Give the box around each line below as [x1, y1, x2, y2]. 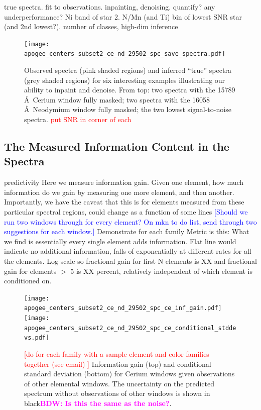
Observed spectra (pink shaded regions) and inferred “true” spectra [24, 65, 231, 75]
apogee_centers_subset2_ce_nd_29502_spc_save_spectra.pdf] [24, 50, 225, 58]
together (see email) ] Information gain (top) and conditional [24, 358, 211, 369]
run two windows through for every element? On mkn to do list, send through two [4, 216, 257, 227]
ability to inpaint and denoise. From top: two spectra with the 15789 [24, 84, 235, 95]
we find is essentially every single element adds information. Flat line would [4, 236, 236, 246]
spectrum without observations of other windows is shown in [24, 388, 210, 398]
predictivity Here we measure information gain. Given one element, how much [4, 177, 244, 187]
